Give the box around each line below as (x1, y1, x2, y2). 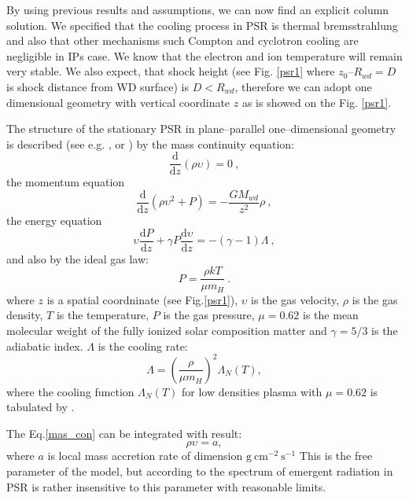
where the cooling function (6, 383, 134, 399)
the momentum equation (6, 174, 125, 190)
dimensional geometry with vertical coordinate (6, 94, 230, 110)
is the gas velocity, (251, 291, 340, 307)
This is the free (299, 447, 373, 464)
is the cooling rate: (98, 337, 188, 354)
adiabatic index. (6, 337, 83, 354)
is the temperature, (56, 307, 149, 323)
